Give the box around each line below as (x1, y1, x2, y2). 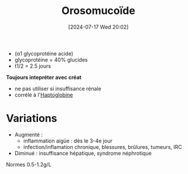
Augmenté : (14, 131, 43, 138)
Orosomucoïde (61, 4, 136, 18)
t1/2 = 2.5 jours (14, 62, 52, 69)
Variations (6, 112, 57, 125)
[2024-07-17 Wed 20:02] (68, 23, 129, 30)
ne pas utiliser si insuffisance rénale (14, 85, 101, 92)
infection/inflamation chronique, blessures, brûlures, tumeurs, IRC (23, 143, 183, 150)
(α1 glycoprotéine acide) (14, 50, 74, 57)
